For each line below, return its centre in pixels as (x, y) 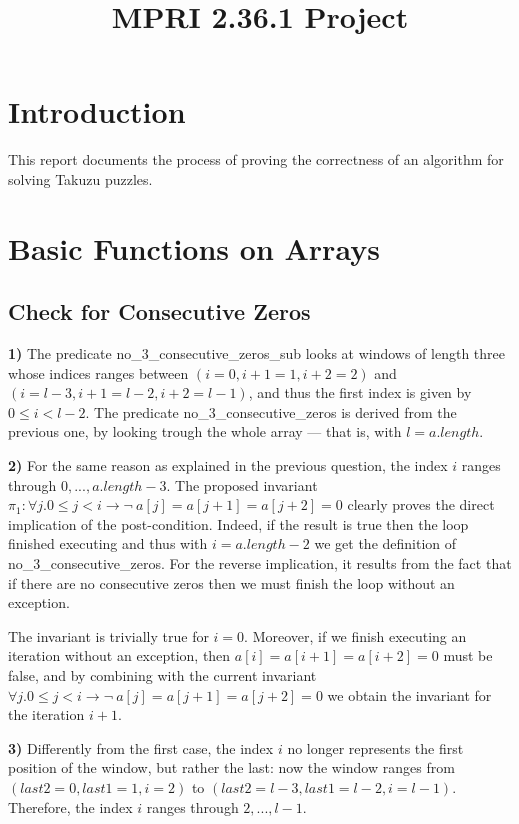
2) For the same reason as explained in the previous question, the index (228, 465)
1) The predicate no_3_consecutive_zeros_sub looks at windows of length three (257, 353)
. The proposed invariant (242, 484)
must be (468, 655)
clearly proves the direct (421, 504)
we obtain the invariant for (409, 694)
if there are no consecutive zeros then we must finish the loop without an (231, 582)
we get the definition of (385, 543)
